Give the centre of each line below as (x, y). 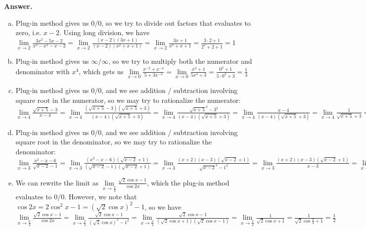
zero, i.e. (28, 32)
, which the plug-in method (188, 182)
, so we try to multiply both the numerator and (180, 61)
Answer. (18, 6)
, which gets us (101, 71)
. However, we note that (101, 197)
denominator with (43, 71)
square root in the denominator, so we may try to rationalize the (114, 142)
